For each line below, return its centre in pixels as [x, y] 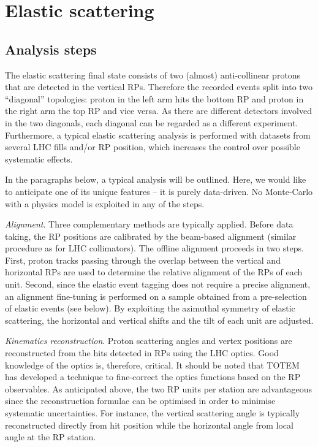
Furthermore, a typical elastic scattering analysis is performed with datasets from [158, 135]
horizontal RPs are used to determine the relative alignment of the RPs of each [154, 272]
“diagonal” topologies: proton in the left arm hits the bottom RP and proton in [154, 98]
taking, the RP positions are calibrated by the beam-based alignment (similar [151, 236]
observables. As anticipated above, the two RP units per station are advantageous [159, 388]
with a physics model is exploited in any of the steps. [105, 203]
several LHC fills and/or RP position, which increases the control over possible [153, 147]
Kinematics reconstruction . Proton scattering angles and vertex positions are [149, 341]
